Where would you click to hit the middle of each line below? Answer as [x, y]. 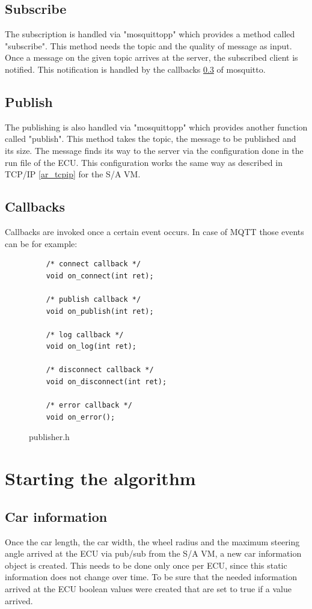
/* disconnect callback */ [100, 370]
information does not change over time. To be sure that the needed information [151, 577]
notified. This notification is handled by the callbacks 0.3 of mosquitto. [135, 69]
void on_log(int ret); [91, 347]
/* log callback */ [85, 335]
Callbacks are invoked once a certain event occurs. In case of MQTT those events [154, 231]
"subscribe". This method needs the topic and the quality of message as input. [148, 45]
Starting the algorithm [100, 478]
